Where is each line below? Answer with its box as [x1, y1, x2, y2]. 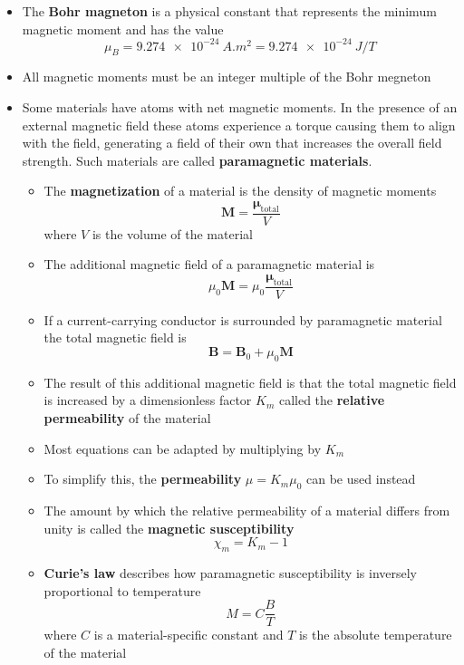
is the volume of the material [92, 224, 253, 243]
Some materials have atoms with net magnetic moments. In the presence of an [22, 98, 458, 117]
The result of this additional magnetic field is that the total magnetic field [43, 372, 457, 391]
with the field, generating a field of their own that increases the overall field [22, 133, 442, 152]
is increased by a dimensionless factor [43, 390, 252, 410]
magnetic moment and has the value [22, 19, 224, 38]
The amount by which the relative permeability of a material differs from [43, 501, 450, 520]
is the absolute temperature [298, 625, 452, 644]
